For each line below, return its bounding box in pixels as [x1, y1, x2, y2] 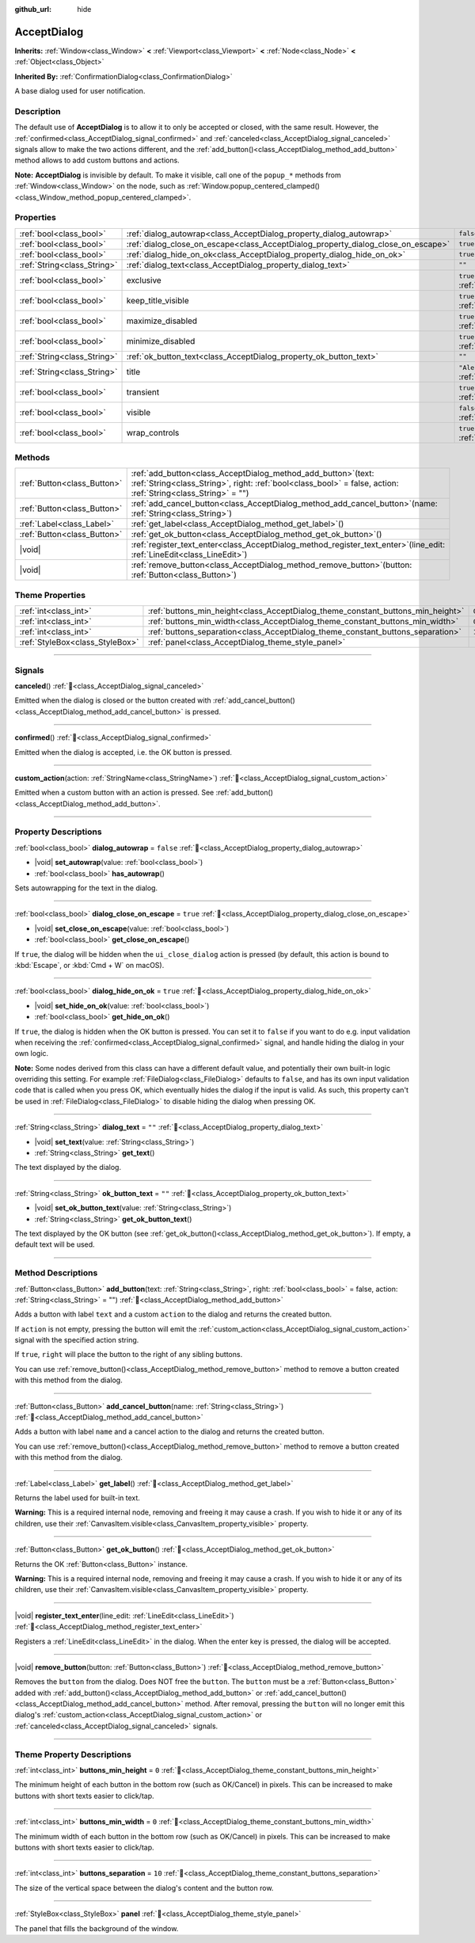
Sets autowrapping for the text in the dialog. [14, 883, 158, 893]
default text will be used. [14, 1240, 95, 1249]
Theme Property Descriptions [14, 1749, 132, 1760]
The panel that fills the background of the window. [14, 1923, 179, 1933]
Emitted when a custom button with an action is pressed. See [14, 788, 215, 798]
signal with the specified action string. [14, 1335, 139, 1345]
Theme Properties [14, 589, 86, 600]
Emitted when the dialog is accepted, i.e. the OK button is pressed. [14, 747, 233, 756]
